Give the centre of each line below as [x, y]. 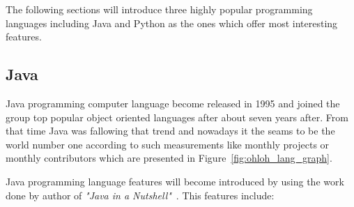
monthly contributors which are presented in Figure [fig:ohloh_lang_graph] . [169, 158]
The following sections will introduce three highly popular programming [159, 9]
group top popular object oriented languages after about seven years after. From [177, 117]
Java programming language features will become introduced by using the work [175, 181]
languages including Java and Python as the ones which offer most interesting [172, 23]
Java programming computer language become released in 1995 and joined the [173, 103]
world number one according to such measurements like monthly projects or [168, 144]
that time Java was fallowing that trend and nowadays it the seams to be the [170, 131]
